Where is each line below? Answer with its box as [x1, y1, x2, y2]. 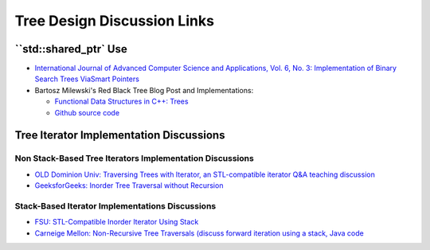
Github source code [54, 107, 119, 117]
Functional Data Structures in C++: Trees [54, 96, 189, 107]
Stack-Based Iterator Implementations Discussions [14, 200, 217, 211]
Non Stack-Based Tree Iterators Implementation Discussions [14, 153, 254, 164]
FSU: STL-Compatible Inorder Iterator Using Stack [34, 217, 199, 227]
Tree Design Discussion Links [14, 12, 215, 29]
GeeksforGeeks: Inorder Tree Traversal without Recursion [34, 181, 224, 190]
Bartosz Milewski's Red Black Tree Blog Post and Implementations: [34, 85, 254, 95]
